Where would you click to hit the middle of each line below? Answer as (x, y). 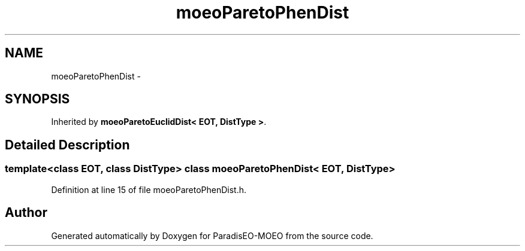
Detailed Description (67, 145)
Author (26, 213)
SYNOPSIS (37, 99)
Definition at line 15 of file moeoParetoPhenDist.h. (149, 189)
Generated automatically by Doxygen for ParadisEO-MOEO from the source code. (212, 235)
